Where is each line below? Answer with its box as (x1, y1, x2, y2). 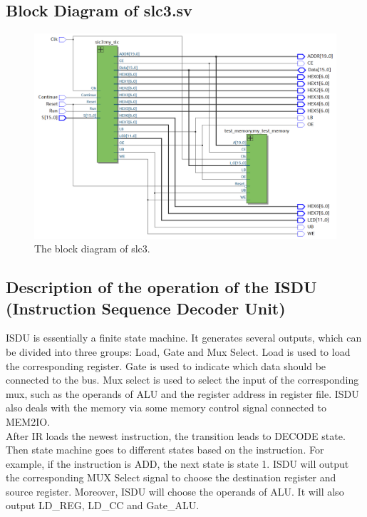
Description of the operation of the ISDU (6, 276, 317, 298)
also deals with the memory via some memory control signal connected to (6, 400, 326, 415)
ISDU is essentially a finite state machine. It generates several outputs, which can (6, 330, 362, 345)
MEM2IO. (6, 414, 51, 429)
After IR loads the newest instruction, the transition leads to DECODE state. (6, 428, 346, 443)
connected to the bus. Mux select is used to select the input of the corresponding (6, 372, 359, 387)
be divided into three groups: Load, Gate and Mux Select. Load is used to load (6, 344, 351, 359)
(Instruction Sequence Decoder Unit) (6, 297, 286, 319)
